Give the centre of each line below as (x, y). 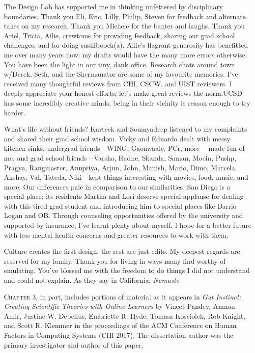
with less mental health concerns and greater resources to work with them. (116, 234)
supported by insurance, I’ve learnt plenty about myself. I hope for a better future (128, 225)
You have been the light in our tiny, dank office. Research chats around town (120, 64)
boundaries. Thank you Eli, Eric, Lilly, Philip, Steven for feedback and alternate (125, 16)
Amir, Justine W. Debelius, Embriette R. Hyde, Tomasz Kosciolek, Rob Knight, (125, 315)
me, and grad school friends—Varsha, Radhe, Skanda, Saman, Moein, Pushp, (120, 157)
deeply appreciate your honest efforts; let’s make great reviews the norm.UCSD (123, 93)
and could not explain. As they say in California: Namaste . (93, 280)
